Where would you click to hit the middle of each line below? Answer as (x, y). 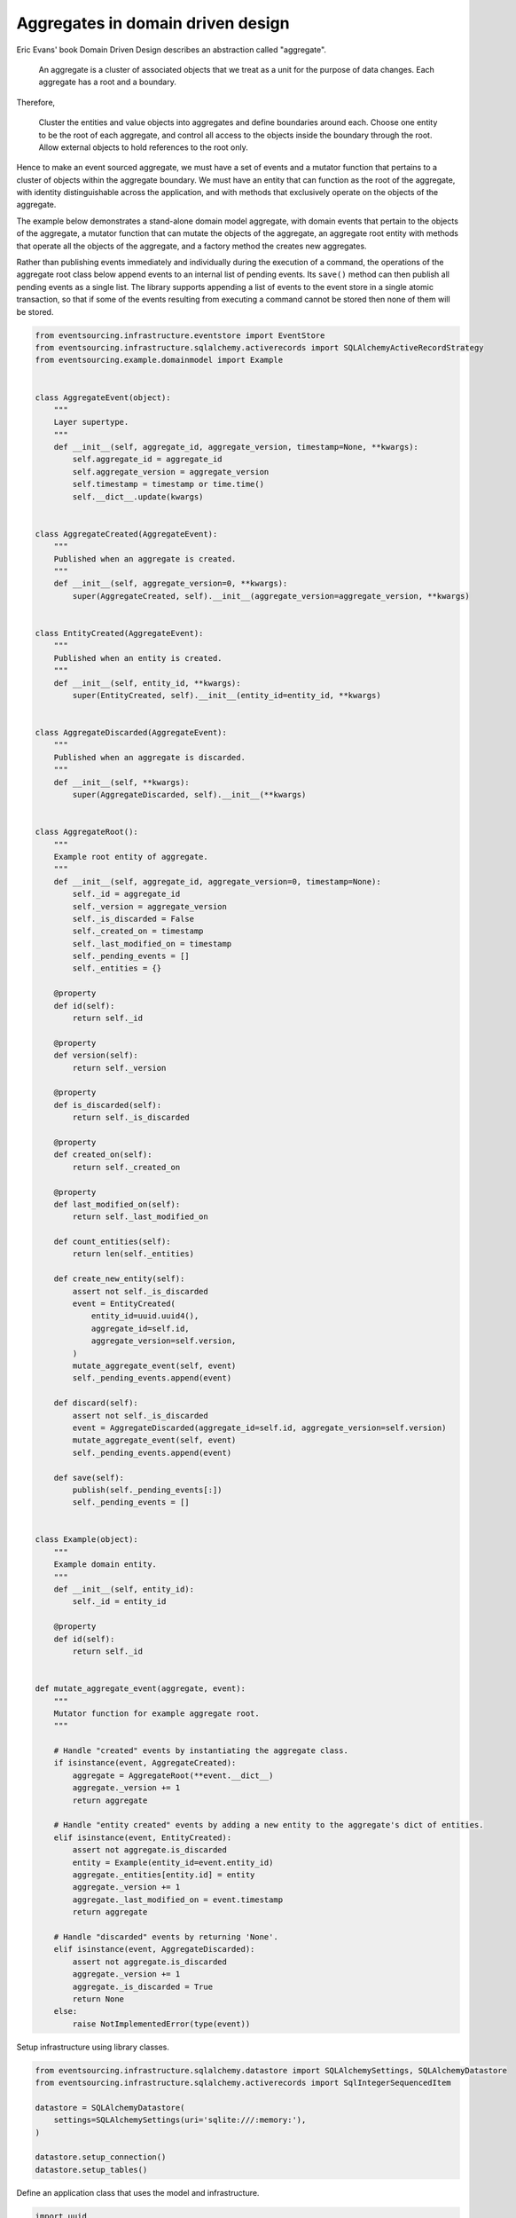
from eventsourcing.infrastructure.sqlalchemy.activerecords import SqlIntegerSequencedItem (243, 2083)
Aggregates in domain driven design (153, 23)
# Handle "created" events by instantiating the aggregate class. (201, 1751)
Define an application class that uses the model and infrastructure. (138, 2192)
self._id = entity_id (119, 1602)
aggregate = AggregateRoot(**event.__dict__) (173, 1775)
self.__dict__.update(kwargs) (138, 496)
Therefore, (36, 102)
